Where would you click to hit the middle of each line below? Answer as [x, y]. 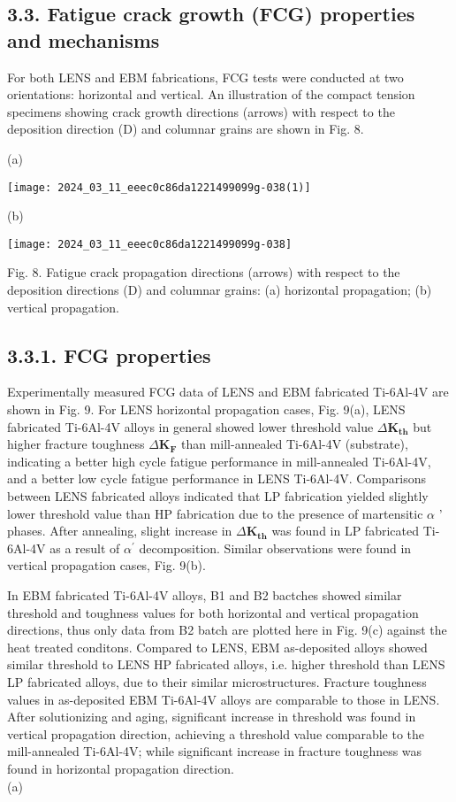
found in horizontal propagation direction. [121, 768]
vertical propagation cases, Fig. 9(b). [106, 565]
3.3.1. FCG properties [109, 355]
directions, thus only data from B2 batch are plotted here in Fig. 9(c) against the [227, 630]
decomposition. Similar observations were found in [275, 548]
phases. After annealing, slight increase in [120, 531]
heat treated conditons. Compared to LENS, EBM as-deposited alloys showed [217, 647]
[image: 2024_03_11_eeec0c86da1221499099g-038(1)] [159, 187]
